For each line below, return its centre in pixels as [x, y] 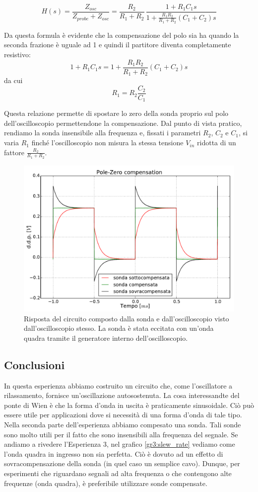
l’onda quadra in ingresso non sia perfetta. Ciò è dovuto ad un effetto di [114, 453]
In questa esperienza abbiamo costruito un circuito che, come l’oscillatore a [118, 385]
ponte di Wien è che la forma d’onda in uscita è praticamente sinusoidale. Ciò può [129, 405]
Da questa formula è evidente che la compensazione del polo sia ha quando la [122, 35]
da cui [13, 80]
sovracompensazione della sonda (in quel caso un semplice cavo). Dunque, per [122, 463]
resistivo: [17, 54]
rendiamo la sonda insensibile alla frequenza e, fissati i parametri [102, 133]
